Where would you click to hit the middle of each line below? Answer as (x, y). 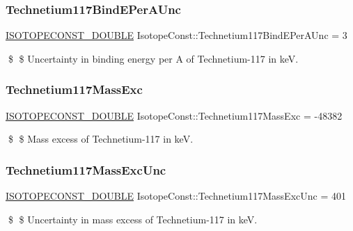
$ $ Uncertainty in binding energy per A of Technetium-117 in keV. (153, 58)
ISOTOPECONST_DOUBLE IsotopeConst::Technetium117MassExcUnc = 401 (176, 196)
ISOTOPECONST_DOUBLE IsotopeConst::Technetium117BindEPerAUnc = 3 (176, 35)
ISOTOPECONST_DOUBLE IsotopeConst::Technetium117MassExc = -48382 (174, 115)
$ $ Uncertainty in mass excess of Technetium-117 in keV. (133, 219)
